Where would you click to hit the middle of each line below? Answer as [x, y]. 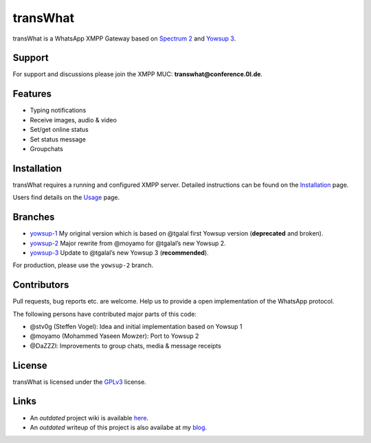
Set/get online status [59, 130]
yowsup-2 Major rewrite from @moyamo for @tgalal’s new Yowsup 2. [128, 243]
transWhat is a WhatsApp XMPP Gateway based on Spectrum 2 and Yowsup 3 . [124, 38]
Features [32, 94]
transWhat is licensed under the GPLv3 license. [80, 382]
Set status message [58, 139]
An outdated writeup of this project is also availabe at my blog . [119, 427]
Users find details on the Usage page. [66, 197]
